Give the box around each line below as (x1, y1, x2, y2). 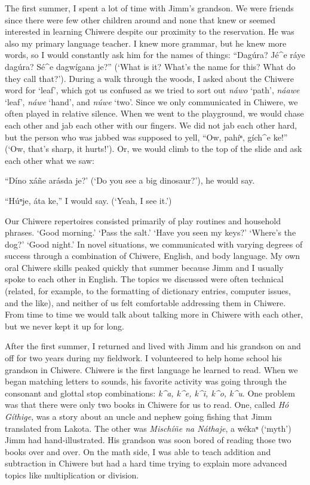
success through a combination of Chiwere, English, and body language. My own (5, 249, 300, 262)
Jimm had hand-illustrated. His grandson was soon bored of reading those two (5, 434, 291, 446)
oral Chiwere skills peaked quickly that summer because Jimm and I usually (5, 261, 284, 273)
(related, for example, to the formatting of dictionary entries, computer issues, (5, 285, 291, 297)
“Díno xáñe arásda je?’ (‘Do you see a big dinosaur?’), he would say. (5, 174, 255, 187)
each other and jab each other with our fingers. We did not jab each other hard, (5, 118, 297, 131)
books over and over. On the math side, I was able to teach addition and (5, 445, 271, 457)
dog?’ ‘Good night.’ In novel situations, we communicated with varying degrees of (5, 237, 303, 250)
